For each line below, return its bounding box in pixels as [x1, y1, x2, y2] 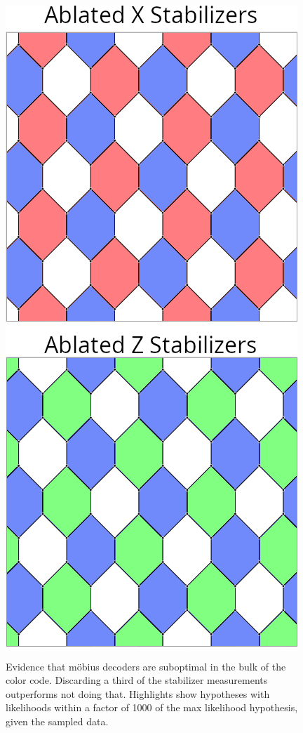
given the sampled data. [6, 713, 109, 728]
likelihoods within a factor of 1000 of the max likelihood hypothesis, [6, 700, 298, 715]
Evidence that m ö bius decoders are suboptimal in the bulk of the [6, 659, 286, 673]
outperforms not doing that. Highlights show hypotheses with [6, 686, 270, 701]
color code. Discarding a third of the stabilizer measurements [6, 673, 268, 687]
